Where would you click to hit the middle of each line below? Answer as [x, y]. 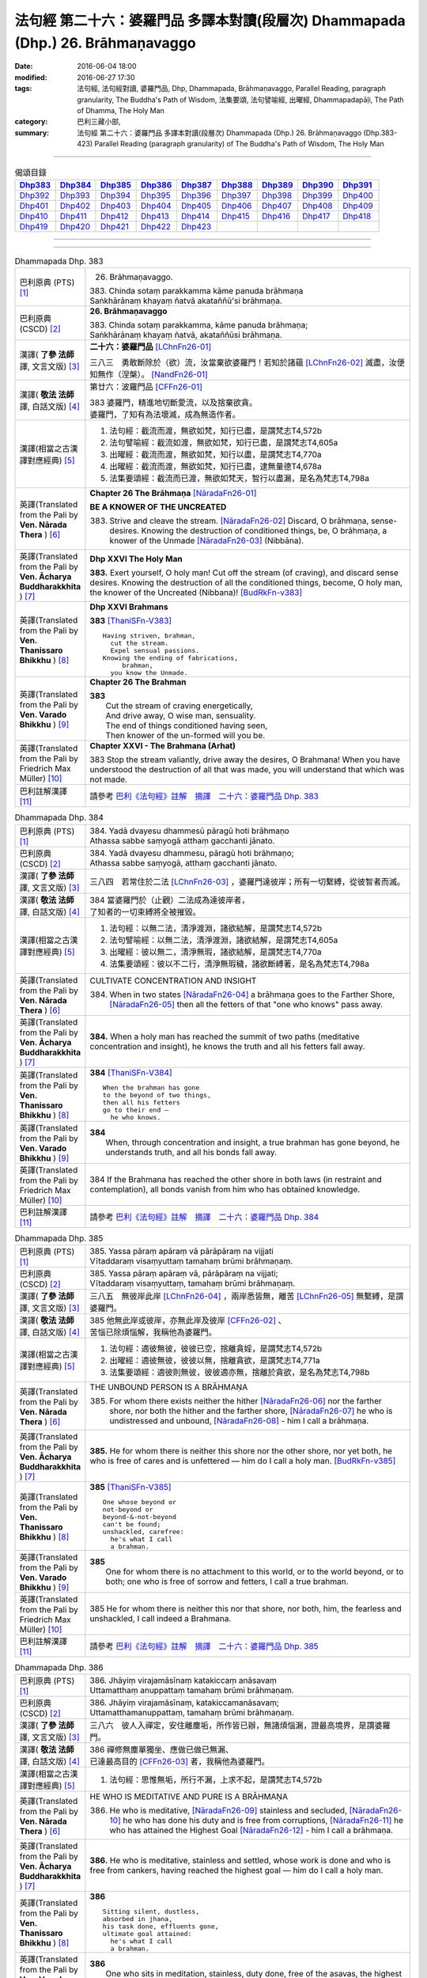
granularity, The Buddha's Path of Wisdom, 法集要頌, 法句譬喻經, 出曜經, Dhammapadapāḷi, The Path [240, 100]
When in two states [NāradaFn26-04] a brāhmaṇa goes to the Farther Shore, [252, 995]
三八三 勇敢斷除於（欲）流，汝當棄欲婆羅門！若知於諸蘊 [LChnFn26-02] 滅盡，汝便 [248, 362]
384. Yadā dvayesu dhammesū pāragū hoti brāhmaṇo [190, 831]
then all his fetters [142, 1103]
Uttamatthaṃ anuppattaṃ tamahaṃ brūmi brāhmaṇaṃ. [192, 1691]
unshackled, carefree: [144, 1531]
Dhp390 [317, 184]
